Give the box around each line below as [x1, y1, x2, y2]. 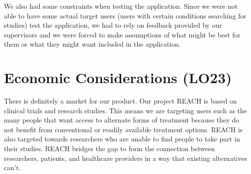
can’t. [4, 162, 21, 173]
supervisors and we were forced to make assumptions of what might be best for [4, 29, 241, 39]
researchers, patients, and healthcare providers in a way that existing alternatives [4, 153, 247, 163]
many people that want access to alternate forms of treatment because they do [4, 115, 239, 125]
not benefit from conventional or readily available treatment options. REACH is [4, 124, 243, 134]
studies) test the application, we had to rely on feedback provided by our [4, 20, 222, 30]
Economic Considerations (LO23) [4, 68, 232, 87]
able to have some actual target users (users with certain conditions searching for [4, 10, 247, 20]
